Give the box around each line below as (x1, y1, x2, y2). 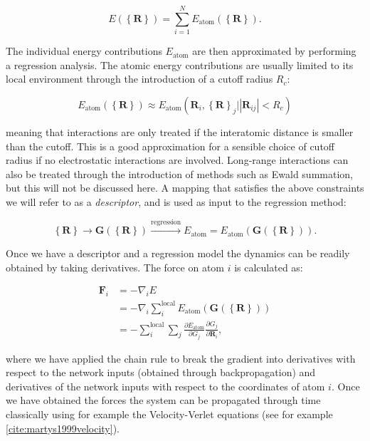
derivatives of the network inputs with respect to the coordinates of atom (6, 378, 325, 393)
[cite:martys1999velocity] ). (6, 420, 120, 435)
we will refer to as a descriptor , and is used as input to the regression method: (6, 194, 347, 209)
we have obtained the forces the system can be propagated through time (6, 393, 321, 408)
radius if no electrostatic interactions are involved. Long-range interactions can (6, 152, 349, 167)
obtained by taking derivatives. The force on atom (6, 259, 224, 274)
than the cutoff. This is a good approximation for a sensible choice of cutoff (6, 138, 334, 153)
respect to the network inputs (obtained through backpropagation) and (6, 365, 316, 380)
